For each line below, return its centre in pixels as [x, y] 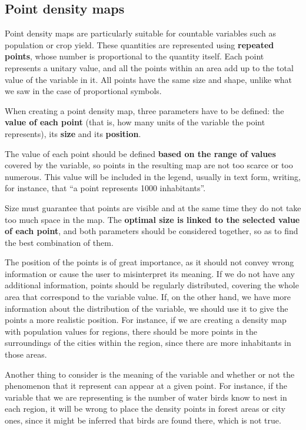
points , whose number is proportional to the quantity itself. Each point [134, 56]
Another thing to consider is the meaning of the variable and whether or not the [150, 374]
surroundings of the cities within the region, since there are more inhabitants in [148, 343]
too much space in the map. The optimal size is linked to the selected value [152, 219]
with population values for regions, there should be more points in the [131, 331]
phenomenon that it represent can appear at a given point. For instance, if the [146, 386]
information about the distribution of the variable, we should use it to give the [147, 308]
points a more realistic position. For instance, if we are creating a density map [146, 320]
